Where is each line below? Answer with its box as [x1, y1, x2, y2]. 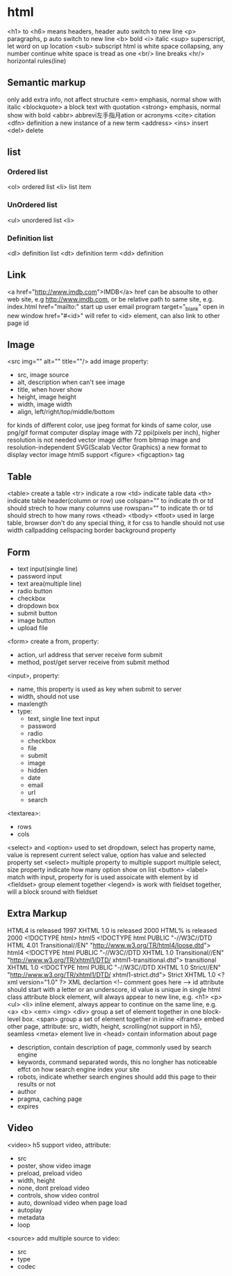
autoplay [17, 1206, 43, 1214]
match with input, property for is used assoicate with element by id [7, 873, 199, 881]
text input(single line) [17, 565, 78, 573]
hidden [27, 766, 48, 774]
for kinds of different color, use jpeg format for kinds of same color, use [7, 421, 212, 429]
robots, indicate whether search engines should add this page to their [17, 1072, 217, 1081]
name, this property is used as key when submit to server [17, 685, 182, 693]
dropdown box [17, 602, 60, 610]
